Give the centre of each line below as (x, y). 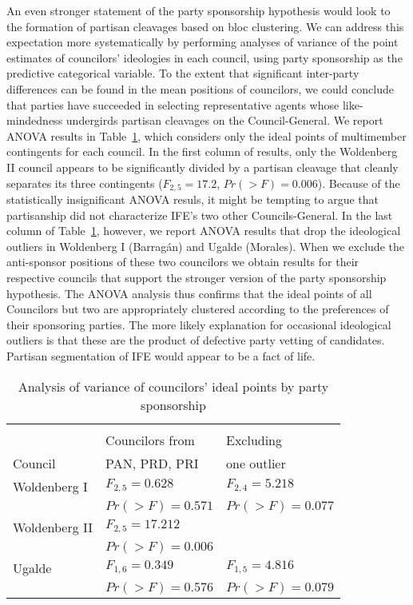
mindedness (35, 120)
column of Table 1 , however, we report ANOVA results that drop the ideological (204, 231)
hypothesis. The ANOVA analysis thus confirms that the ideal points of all (189, 293)
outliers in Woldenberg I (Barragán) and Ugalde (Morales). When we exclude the (205, 246)
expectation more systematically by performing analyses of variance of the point (203, 42)
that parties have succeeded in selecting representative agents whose (173, 104)
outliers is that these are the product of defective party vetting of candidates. (196, 340)
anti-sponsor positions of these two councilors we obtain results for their (183, 262)
